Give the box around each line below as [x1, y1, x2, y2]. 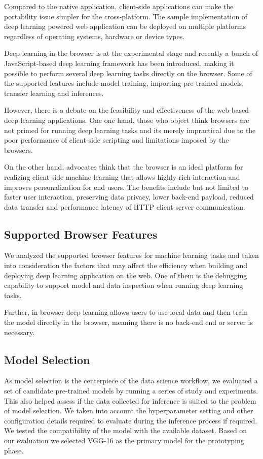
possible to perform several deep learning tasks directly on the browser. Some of [4, 68, 252, 78]
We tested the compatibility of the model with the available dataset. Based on [4, 425, 247, 436]
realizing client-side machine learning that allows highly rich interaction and [4, 171, 240, 182]
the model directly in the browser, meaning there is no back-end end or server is [4, 317, 253, 327]
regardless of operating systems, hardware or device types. [4, 30, 185, 41]
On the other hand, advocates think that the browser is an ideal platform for [4, 161, 243, 172]
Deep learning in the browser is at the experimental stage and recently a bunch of [4, 48, 258, 58]
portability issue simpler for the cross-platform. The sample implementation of [4, 11, 248, 21]
